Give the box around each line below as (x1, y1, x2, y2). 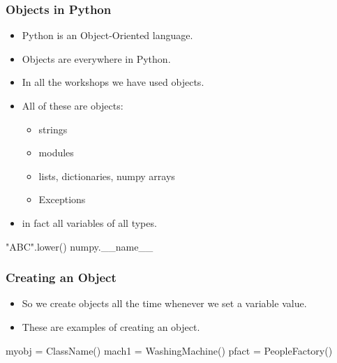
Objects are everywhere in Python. (22, 51, 171, 66)
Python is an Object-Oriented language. (22, 28, 193, 43)
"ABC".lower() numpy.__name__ (6, 239, 153, 253)
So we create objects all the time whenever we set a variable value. (22, 296, 307, 311)
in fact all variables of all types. (22, 215, 157, 230)
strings (38, 121, 68, 136)
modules (38, 145, 74, 160)
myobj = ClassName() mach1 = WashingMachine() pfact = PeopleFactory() (6, 343, 333, 357)
